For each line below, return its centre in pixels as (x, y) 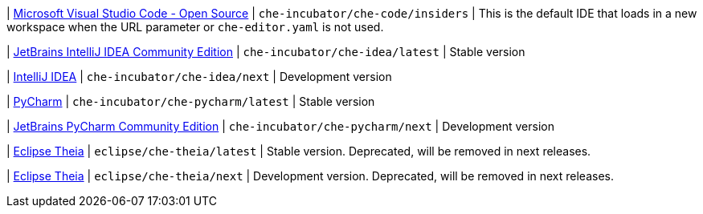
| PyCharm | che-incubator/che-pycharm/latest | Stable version (191, 101)
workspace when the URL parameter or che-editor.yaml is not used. (195, 27)
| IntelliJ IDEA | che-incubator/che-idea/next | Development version (199, 77)
